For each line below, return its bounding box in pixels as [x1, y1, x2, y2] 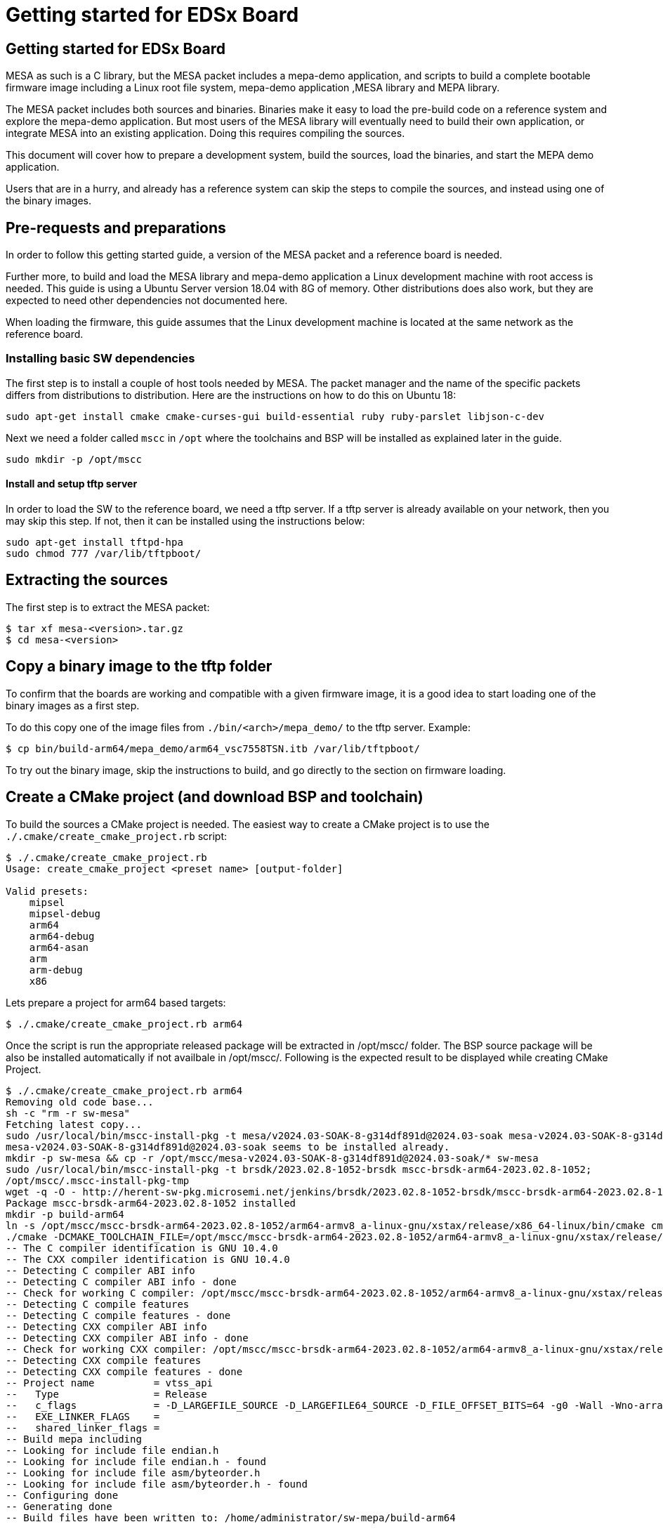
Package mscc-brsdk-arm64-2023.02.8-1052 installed [6, 1197, 296, 1209]
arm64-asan [29, 941, 89, 953]
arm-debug [29, 964, 83, 976]
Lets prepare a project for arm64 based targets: [6, 996, 226, 1009]
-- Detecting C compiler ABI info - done [6, 1275, 237, 1287]
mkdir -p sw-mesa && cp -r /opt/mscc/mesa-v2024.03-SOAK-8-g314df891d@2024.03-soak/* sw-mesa [6, 1152, 539, 1164]
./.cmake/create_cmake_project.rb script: [6, 829, 228, 842]
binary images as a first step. [6, 699, 140, 711]
